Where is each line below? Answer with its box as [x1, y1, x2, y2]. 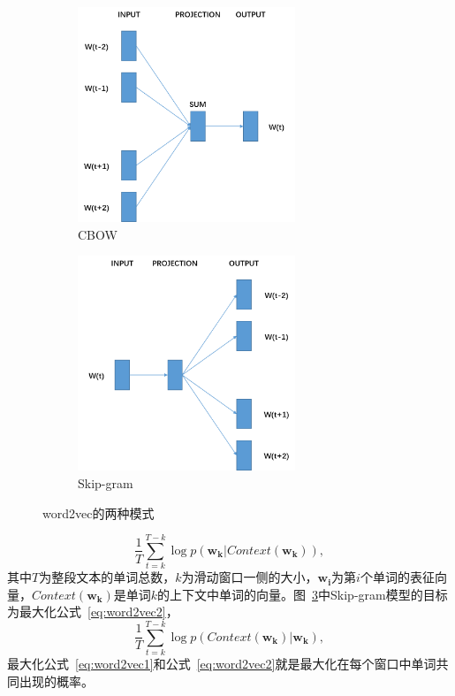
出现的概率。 [19, 671, 94, 690]
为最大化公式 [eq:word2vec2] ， [7, 602, 178, 621]
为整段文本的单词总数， [39, 568, 176, 586]
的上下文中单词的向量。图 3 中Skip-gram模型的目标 [157, 585, 448, 603]
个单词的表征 [360, 568, 435, 586]
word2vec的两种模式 [42, 503, 155, 522]
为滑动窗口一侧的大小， [181, 568, 318, 586]
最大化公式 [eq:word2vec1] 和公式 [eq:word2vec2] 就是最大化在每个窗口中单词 [7, 654, 436, 673]
